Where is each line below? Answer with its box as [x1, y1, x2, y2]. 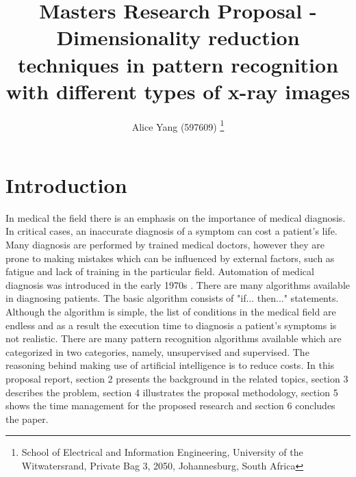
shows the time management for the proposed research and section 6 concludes [5, 398, 335, 413]
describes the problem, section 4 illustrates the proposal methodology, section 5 [5, 385, 338, 399]
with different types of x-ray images [5, 77, 351, 105]
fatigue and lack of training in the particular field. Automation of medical [5, 264, 314, 279]
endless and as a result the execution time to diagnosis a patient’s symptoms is [5, 318, 337, 332]
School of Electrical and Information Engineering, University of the [21, 445, 303, 459]
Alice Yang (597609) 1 [131, 117, 225, 133]
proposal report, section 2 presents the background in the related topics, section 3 [5, 372, 348, 385]
